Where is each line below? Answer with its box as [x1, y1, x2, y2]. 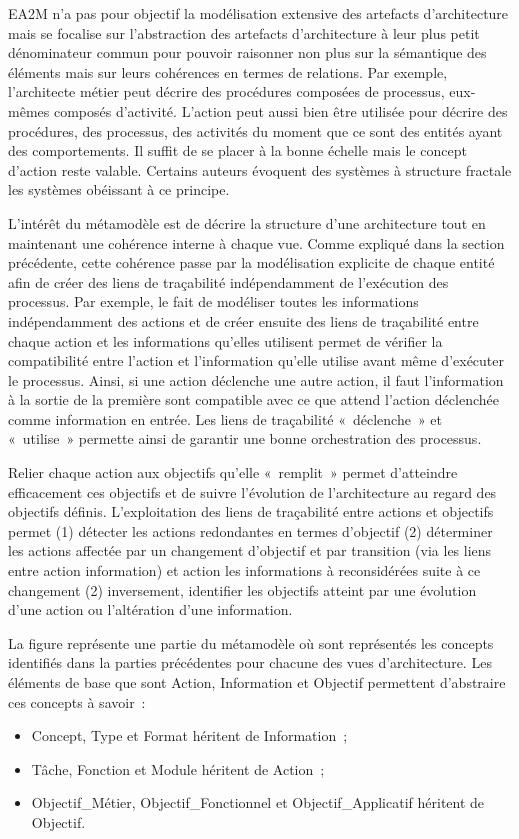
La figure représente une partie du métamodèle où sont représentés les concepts [8, 632, 494, 653]
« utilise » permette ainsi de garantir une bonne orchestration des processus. [8, 428, 482, 449]
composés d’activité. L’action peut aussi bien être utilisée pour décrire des [53, 100, 508, 121]
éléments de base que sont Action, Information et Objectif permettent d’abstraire [8, 672, 506, 692]
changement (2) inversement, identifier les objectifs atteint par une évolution [8, 579, 477, 600]
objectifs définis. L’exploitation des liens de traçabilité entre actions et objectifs [8, 501, 494, 522]
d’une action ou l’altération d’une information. [8, 599, 293, 620]
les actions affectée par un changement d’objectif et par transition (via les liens [8, 540, 492, 561]
